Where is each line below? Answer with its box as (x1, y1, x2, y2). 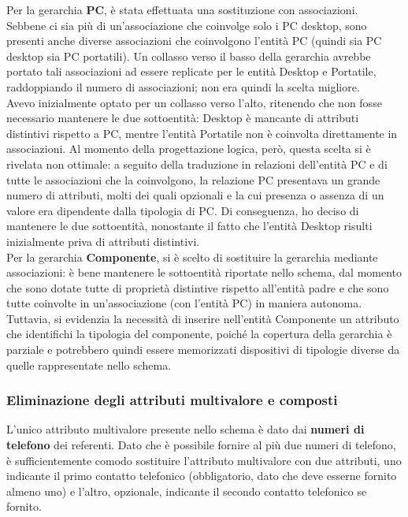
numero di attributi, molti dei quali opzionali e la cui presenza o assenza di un (6, 187, 384, 203)
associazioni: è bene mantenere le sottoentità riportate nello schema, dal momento (6, 264, 402, 281)
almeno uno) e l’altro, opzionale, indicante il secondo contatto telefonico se (6, 482, 367, 499)
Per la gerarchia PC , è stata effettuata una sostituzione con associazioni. (6, 2, 358, 17)
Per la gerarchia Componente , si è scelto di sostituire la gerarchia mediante (6, 248, 378, 265)
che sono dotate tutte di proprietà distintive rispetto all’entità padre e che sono (6, 279, 389, 296)
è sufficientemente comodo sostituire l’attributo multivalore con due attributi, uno (6, 452, 402, 468)
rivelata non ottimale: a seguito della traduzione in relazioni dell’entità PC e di (6, 155, 388, 172)
